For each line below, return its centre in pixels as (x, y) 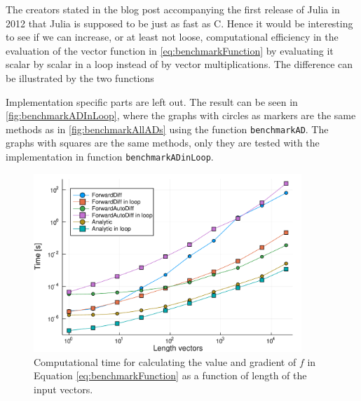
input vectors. (63, 389)
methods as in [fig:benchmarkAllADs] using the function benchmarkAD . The (167, 129)
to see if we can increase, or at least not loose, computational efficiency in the (172, 37)
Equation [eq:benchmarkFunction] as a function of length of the (170, 375)
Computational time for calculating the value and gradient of (165, 361)
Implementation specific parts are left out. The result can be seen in (152, 101)
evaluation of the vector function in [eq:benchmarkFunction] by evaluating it (170, 50)
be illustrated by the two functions (80, 77)
